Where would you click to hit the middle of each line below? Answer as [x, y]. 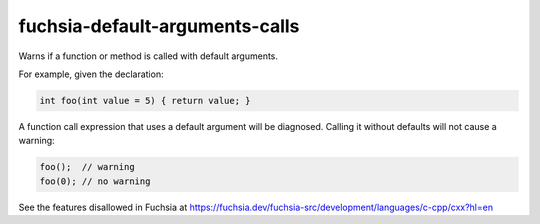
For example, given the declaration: [91, 74]
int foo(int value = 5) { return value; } [145, 100]
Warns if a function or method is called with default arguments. [148, 56]
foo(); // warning [87, 167]
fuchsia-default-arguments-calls [159, 26]
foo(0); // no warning [95, 181]
